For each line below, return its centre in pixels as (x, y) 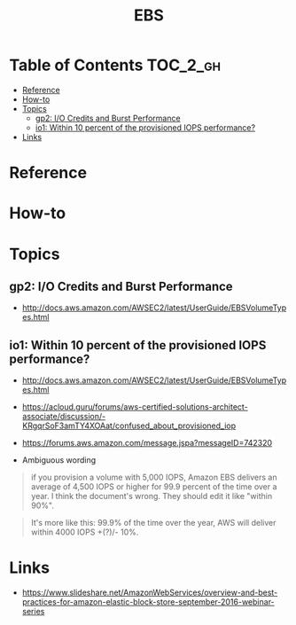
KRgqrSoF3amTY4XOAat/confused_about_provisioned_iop (129, 426)
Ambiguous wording (59, 460)
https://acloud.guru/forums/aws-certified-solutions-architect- (135, 407)
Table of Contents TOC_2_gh (115, 65)
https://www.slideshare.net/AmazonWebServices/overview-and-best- (150, 593)
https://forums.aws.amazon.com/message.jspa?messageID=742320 (147, 443)
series (33, 612)
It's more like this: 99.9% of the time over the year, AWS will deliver (153, 523)
